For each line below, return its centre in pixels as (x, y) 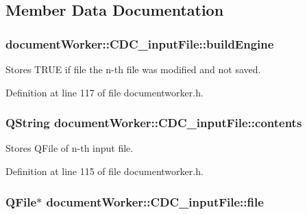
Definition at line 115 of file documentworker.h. (105, 171)
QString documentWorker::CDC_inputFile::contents (154, 123)
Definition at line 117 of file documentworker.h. (105, 92)
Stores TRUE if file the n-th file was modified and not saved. (133, 69)
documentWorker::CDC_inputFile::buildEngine (140, 43)
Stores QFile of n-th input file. (70, 148)
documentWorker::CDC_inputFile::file (155, 201)
